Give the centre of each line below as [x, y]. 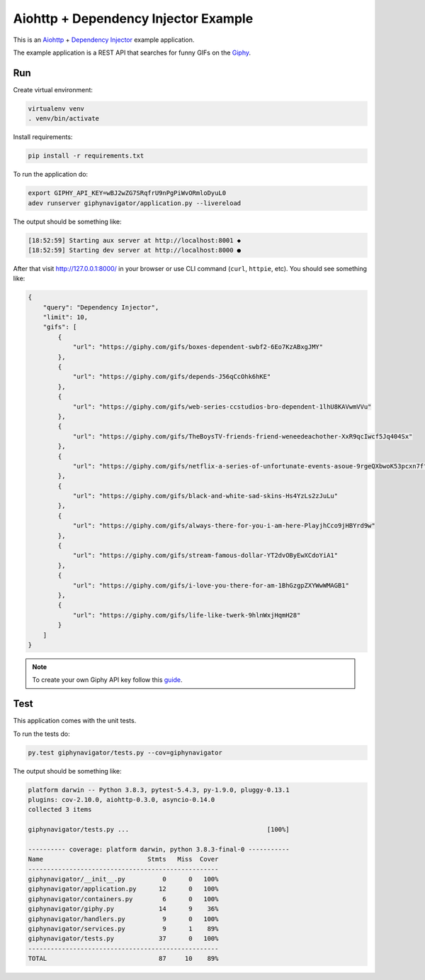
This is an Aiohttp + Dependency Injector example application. [104, 40]
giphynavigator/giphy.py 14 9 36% [123, 909]
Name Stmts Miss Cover [123, 859]
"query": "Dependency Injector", [101, 307]
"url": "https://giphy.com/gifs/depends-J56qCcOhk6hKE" [172, 377]
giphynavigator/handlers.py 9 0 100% [123, 919]
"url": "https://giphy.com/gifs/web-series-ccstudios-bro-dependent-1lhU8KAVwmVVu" [222, 407]
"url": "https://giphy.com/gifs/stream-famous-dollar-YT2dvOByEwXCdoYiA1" [205, 556]
